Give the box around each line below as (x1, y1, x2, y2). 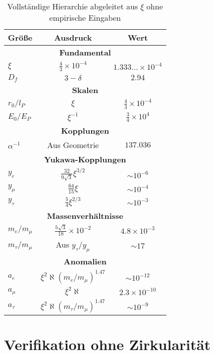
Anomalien (63, 255, 107, 267)
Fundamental (59, 47, 111, 58)
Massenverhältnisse (47, 210, 123, 222)
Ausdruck (54, 32, 92, 43)
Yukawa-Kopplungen (44, 153, 126, 165)
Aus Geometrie (47, 139, 99, 151)
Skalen (72, 84, 99, 96)
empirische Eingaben (49, 12, 121, 23)
